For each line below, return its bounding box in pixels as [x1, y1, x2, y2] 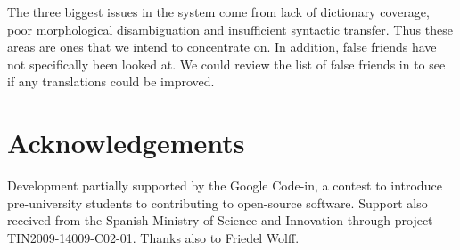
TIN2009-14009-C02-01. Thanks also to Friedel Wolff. [7, 228, 300, 246]
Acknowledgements [7, 125, 245, 161]
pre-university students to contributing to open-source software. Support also [7, 193, 428, 212]
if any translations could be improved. [7, 72, 215, 91]
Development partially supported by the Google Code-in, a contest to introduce [7, 176, 442, 195]
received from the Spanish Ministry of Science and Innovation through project [7, 211, 433, 230]
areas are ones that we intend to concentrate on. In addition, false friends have [7, 37, 437, 56]
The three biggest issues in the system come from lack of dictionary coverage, [7, 3, 430, 20]
